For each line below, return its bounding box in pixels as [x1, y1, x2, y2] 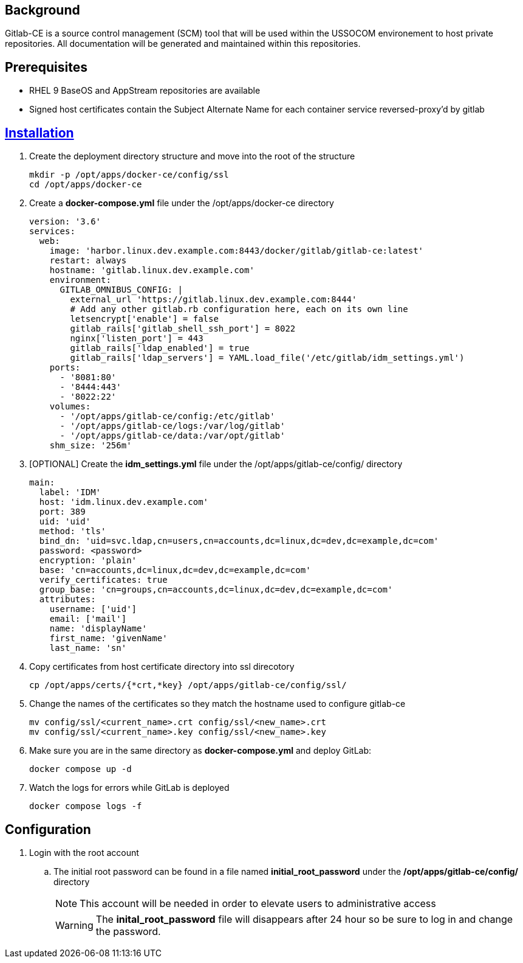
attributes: [39, 594, 96, 605]
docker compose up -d [29, 764, 132, 774]
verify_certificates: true [39, 575, 168, 585]
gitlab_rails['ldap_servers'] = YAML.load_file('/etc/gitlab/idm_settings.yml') [70, 353, 465, 363]
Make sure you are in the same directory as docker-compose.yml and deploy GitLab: [29, 745, 372, 756]
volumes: [49, 402, 91, 412]
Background [5, 2, 80, 18]
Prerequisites [5, 59, 87, 75]
